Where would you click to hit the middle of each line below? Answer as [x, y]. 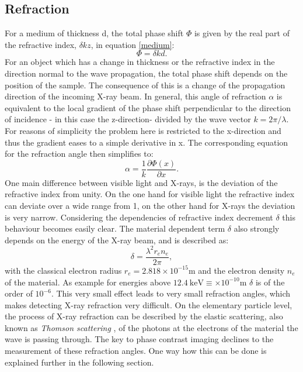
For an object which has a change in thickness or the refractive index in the [140, 62]
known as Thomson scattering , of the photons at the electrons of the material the [151, 327]
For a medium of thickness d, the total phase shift [94, 33]
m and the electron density [236, 270]
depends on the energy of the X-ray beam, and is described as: [117, 240]
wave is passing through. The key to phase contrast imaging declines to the [139, 339]
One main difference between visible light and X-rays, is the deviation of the [141, 182]
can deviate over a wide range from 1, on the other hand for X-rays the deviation [150, 205]
